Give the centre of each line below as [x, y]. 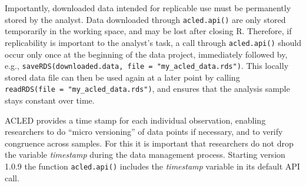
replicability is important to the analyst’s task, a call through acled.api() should [153, 42]
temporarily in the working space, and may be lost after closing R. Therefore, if [148, 31]
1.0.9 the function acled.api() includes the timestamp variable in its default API [152, 166]
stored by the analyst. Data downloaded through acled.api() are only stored [145, 19]
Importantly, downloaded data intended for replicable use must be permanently [148, 8]
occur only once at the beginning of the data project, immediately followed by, [146, 54]
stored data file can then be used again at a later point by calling [122, 77]
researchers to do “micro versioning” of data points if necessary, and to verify [144, 132]
